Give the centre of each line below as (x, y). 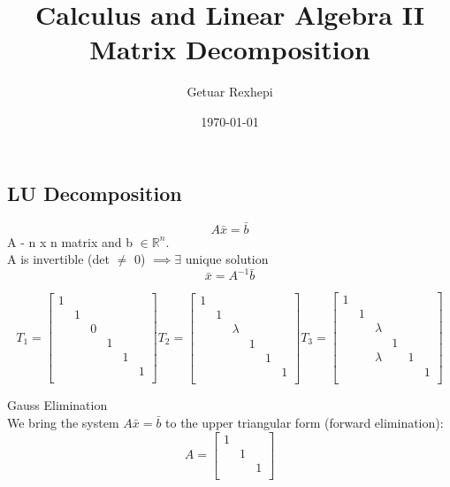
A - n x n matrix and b (70, 241)
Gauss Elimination (57, 405)
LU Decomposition (95, 193)
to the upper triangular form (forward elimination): (305, 423)
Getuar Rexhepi (230, 92)
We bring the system (63, 423)
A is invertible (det (59, 259)
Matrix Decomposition (230, 49)
